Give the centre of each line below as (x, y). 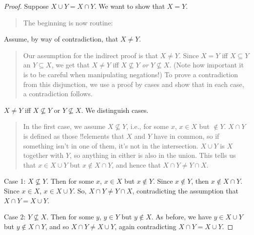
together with (43, 155)
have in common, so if (186, 136)
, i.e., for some (147, 126)
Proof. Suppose (26, 6)
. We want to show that (130, 6)
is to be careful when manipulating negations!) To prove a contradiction (130, 74)
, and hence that (136, 164)
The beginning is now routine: (68, 22)
